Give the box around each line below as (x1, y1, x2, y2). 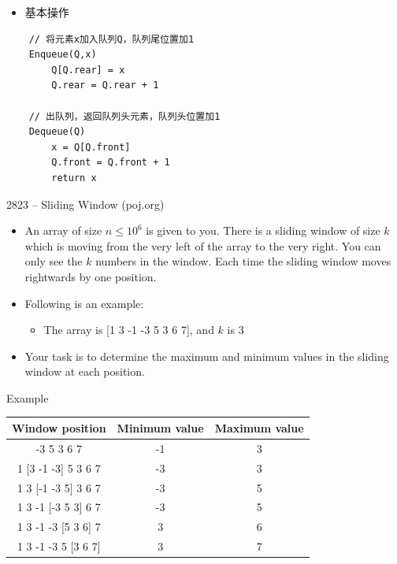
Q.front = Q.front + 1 (51, 157, 170, 169)
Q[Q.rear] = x (51, 64, 125, 76)
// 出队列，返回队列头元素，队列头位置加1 (28, 110, 221, 122)
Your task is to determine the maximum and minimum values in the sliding (24, 347, 389, 364)
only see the (24, 253, 83, 269)
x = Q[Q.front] (51, 141, 131, 153)
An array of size (24, 222, 102, 239)
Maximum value (214, 419, 304, 436)
